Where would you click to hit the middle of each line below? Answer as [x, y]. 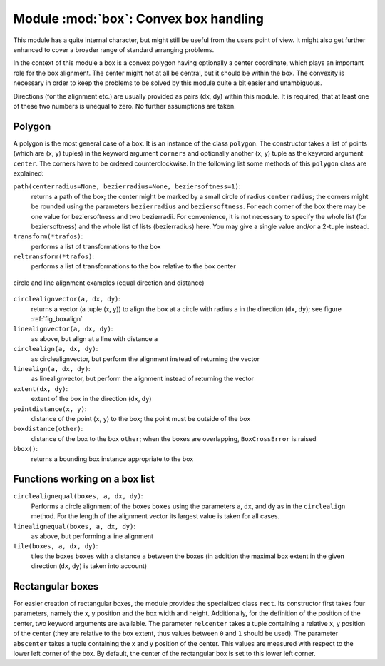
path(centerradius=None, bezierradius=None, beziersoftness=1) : [127, 186]
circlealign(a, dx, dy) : [56, 349]
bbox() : [26, 449]
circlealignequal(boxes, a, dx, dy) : [78, 496]
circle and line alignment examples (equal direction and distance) [109, 283]
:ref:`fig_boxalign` [57, 319]
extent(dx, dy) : [41, 388]
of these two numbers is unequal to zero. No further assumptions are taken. [124, 106]
